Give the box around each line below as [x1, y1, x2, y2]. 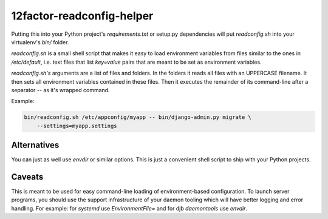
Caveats [11, 172, 44, 182]
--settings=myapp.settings [36, 122, 118, 129]
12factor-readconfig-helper [11, 9, 154, 22]
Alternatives [11, 140, 60, 150]
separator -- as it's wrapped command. [11, 86, 110, 93]
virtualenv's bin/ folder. [11, 38, 69, 45]
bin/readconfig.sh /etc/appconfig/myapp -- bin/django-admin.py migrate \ [24, 114, 252, 121]
